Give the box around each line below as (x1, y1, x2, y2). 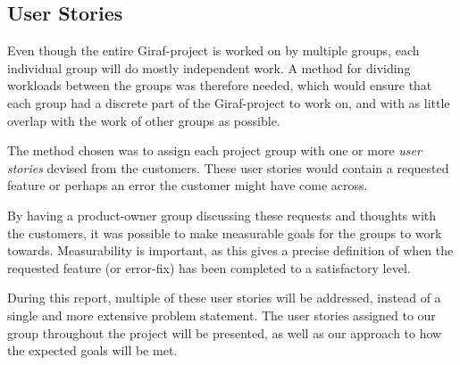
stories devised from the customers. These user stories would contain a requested (7, 158, 449, 177)
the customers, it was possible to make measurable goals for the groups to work (7, 223, 442, 242)
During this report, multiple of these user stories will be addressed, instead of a (7, 288, 441, 307)
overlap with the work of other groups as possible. (7, 111, 280, 129)
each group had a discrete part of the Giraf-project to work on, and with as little (7, 93, 450, 112)
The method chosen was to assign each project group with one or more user (7, 141, 422, 160)
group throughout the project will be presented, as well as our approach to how (7, 323, 442, 342)
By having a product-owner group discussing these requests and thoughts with (7, 205, 437, 224)
